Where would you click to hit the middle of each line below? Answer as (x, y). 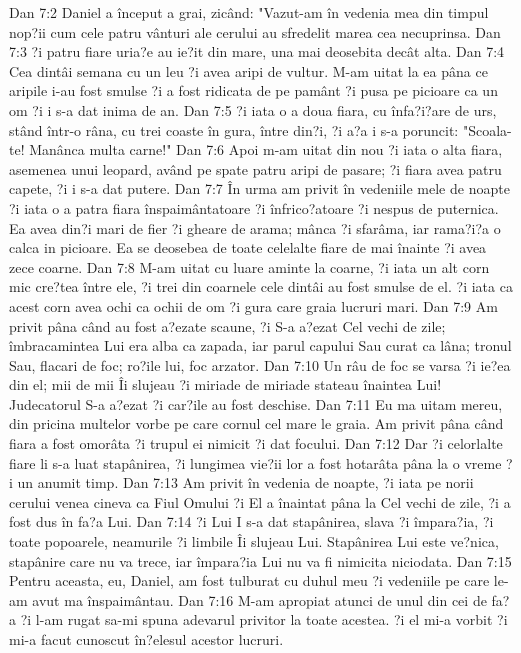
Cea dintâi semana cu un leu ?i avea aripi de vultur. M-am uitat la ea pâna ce (248, 70)
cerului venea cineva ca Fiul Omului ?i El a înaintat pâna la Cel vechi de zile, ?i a (260, 501)
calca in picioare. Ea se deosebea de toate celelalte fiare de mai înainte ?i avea (248, 247)
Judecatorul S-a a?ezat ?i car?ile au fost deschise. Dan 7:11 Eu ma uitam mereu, (256, 403)
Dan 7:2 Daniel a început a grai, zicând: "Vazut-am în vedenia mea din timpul (249, 12)
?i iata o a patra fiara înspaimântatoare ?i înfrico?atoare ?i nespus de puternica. (254, 207)
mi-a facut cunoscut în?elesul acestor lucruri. (146, 639)
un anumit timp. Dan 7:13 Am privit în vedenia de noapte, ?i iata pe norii (245, 482)
